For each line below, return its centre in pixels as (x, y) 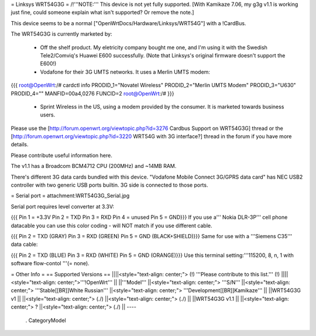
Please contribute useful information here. (61, 155)
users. (48, 115)
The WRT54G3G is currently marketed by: (61, 34)
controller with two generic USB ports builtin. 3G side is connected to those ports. (109, 185)
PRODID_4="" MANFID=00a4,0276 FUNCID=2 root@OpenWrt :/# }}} (92, 93)
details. (20, 145)
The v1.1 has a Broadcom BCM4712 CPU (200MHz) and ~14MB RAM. (94, 166)
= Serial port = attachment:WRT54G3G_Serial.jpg (70, 196)
